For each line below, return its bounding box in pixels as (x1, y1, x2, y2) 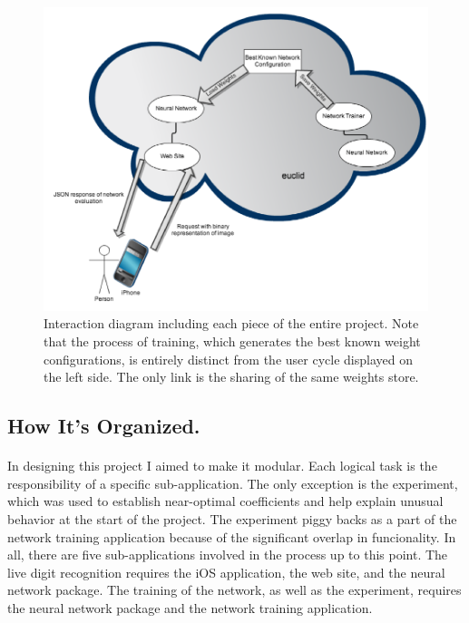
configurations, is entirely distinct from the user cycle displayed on (44, 349, 413, 368)
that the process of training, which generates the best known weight (44, 332, 421, 351)
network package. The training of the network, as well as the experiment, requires (7, 580, 462, 599)
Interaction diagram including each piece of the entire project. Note (44, 314, 419, 333)
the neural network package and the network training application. (7, 598, 373, 617)
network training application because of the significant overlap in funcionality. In (7, 527, 456, 546)
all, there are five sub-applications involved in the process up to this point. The (7, 545, 448, 564)
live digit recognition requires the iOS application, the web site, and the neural (7, 562, 445, 581)
